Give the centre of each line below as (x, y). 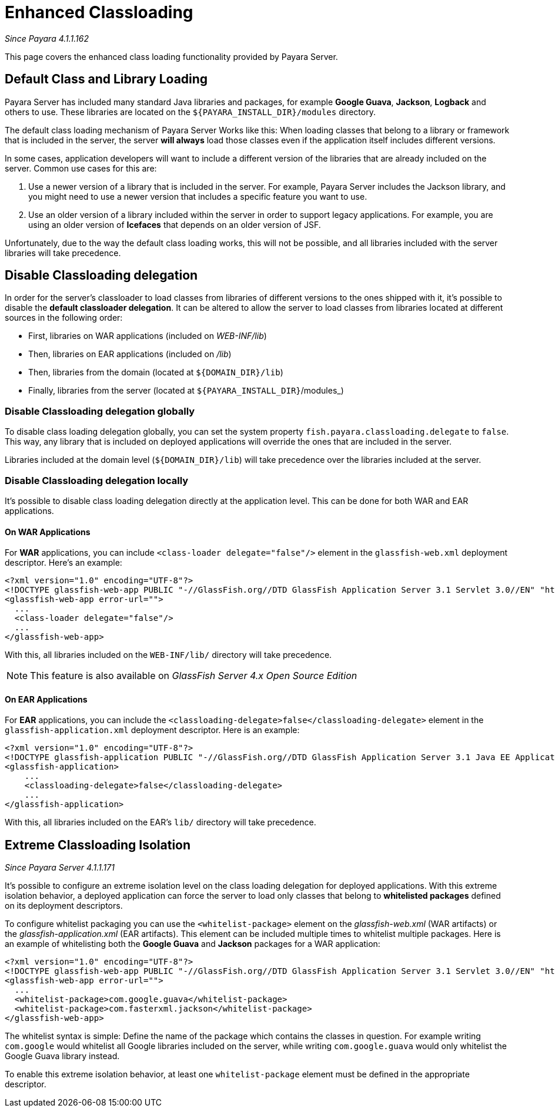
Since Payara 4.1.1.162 (47, 38)
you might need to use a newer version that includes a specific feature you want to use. (198, 196)
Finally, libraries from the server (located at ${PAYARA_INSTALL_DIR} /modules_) (186, 391)
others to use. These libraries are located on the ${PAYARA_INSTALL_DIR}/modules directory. (190, 112)
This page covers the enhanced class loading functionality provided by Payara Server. (171, 56)
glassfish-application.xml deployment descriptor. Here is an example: (152, 730)
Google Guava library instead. (62, 1056)
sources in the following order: (64, 318)
